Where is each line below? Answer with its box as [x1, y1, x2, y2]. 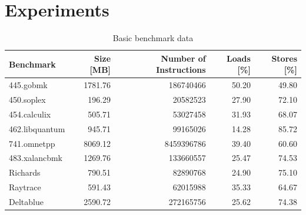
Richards [9, 166, 41, 179]
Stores [271, 52, 297, 64]
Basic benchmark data [112, 32, 194, 44]
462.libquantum [9, 122, 65, 135]
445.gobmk [9, 79, 48, 91]
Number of [161, 52, 206, 64]
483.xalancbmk [9, 152, 63, 164]
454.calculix [9, 107, 51, 120]
